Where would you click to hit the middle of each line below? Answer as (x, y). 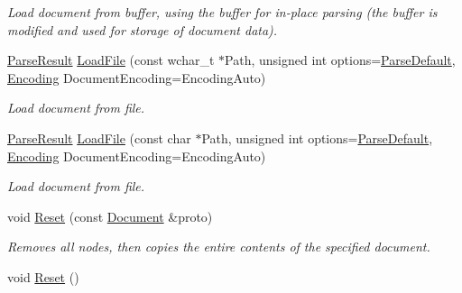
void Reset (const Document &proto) (110, 216)
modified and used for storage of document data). (143, 29)
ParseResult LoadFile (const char (99, 137)
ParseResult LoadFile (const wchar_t (111, 60)
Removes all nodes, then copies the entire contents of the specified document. (219, 247)
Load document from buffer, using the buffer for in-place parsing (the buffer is (222, 12)
